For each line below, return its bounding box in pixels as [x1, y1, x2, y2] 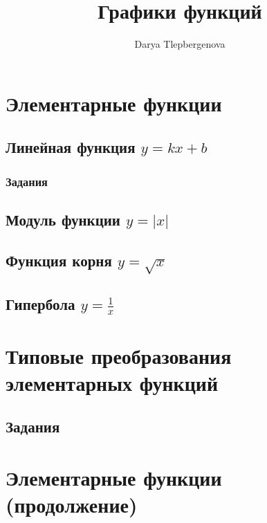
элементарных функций [6, 368, 219, 396]
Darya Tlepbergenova [134, 37, 225, 51]
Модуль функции [6, 208, 120, 230]
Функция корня [6, 249, 112, 270]
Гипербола [6, 293, 75, 315]
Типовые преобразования [6, 341, 232, 369]
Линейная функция [6, 136, 136, 158]
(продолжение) [6, 490, 138, 519]
